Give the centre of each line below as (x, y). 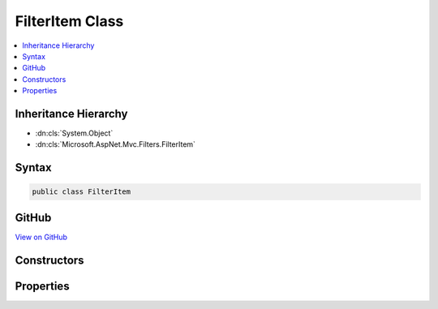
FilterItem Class (69, 21)
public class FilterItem (82, 192)
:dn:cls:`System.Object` (74, 133)
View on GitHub (41, 237)
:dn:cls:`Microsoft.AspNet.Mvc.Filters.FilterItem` (116, 144)
